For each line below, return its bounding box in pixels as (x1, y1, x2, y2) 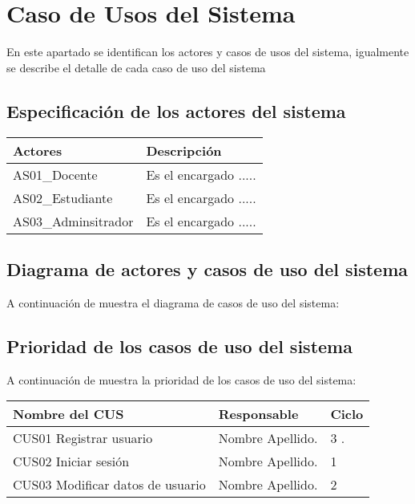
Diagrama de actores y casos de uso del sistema (6, 256, 409, 281)
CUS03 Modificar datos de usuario (13, 475, 206, 494)
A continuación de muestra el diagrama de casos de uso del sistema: (6, 294, 340, 311)
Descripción (146, 140, 222, 160)
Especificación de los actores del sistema (6, 98, 346, 123)
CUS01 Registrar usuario (13, 429, 153, 448)
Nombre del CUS (13, 404, 124, 424)
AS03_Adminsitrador (13, 211, 134, 230)
